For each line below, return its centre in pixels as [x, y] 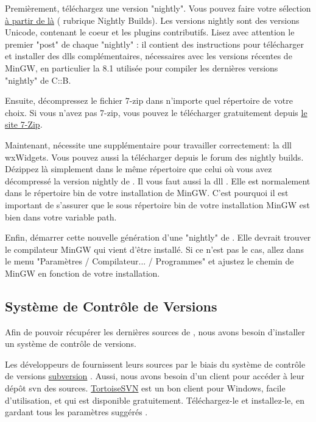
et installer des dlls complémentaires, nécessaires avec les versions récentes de [149, 56]
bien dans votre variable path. [61, 216]
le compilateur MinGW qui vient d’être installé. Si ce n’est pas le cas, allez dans [154, 249]
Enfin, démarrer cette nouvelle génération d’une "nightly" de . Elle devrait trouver [158, 237]
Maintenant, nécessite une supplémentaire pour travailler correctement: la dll [149, 144]
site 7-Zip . [24, 124]
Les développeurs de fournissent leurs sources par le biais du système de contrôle [155, 364]
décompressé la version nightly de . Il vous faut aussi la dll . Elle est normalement [158, 180]
